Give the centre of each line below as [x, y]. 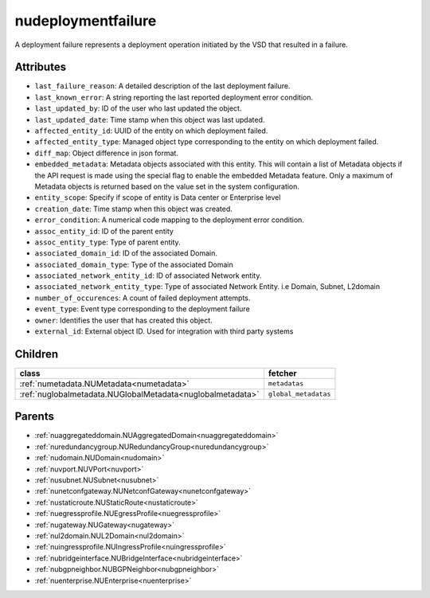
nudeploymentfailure [86, 21]
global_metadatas [299, 394]
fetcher [283, 373]
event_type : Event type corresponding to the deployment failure [142, 309]
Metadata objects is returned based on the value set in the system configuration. [167, 186]
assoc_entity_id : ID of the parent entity [104, 231]
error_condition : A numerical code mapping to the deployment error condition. [169, 220]
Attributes [41, 67]
